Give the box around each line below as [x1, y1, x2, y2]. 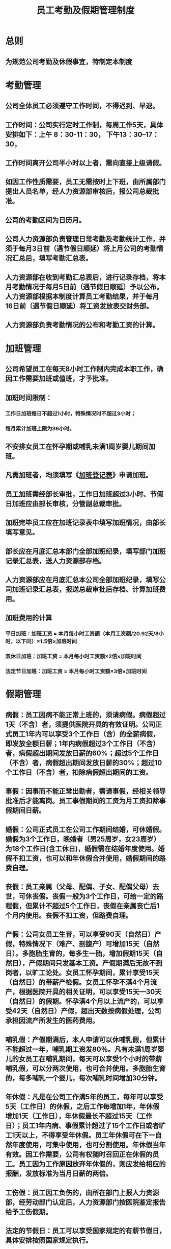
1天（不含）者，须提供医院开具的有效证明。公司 [5, 720, 156, 729]
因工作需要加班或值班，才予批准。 [5, 374, 112, 383]
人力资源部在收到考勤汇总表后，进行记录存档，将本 [5, 273, 166, 282]
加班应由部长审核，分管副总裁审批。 [12, 499, 126, 508]
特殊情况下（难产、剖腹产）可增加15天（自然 [18, 940, 160, 949]
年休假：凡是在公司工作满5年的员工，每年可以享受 [5, 1093, 164, 1101]
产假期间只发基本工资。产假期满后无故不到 [28, 959, 163, 967]
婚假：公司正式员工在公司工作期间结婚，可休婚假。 [5, 825, 166, 834]
